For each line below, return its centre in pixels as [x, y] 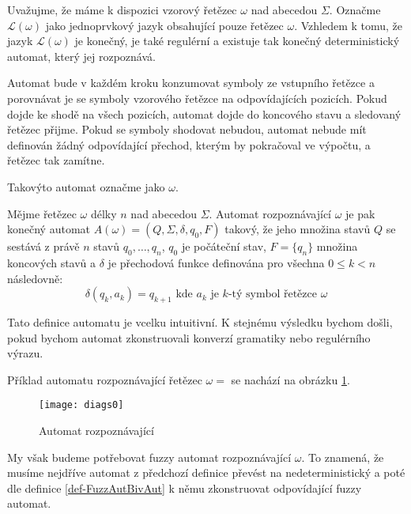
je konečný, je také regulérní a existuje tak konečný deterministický [237, 41]
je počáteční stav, [224, 246]
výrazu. [25, 353]
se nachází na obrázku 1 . [290, 379]
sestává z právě [43, 246]
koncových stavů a [52, 262]
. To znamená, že [343, 457]
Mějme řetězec [42, 213]
